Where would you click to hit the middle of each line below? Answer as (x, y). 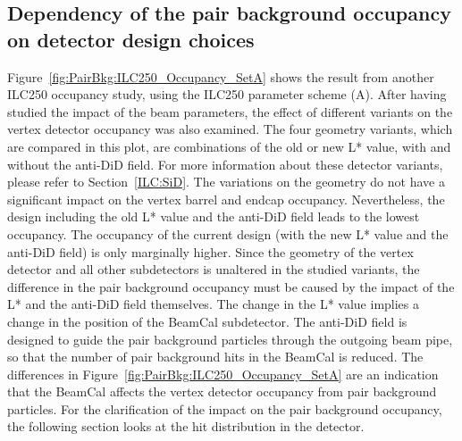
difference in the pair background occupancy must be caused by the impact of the (231, 286)
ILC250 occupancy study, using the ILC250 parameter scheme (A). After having (227, 94)
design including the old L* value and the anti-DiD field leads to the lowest (214, 216)
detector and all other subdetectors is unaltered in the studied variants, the (214, 269)
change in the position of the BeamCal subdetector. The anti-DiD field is (207, 321)
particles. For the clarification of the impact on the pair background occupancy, (225, 408)
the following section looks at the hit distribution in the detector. (186, 426)
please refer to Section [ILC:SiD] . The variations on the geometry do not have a (226, 182)
